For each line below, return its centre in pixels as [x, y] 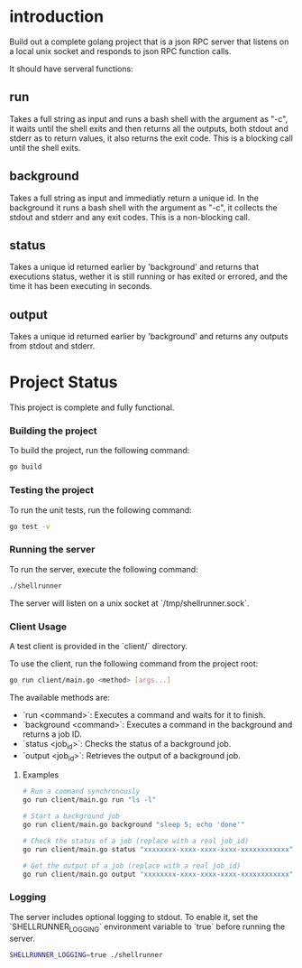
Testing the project [52, 490]
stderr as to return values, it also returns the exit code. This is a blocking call [151, 138]
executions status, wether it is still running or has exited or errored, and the [149, 276]
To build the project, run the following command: [100, 451]
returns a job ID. [52, 734]
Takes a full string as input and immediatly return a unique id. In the [134, 198]
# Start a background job [71, 816]
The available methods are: [60, 697]
